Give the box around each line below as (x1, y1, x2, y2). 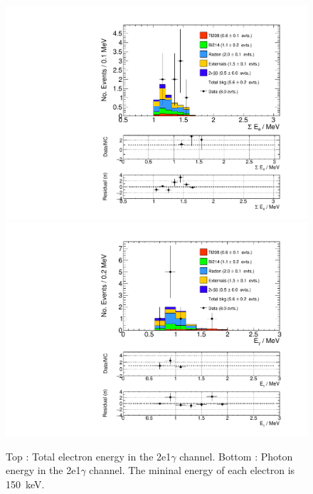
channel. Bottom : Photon (179, 448, 293, 463)
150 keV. (6, 476, 45, 491)
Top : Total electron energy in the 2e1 (6, 448, 171, 463)
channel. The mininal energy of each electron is (89, 463, 295, 478)
